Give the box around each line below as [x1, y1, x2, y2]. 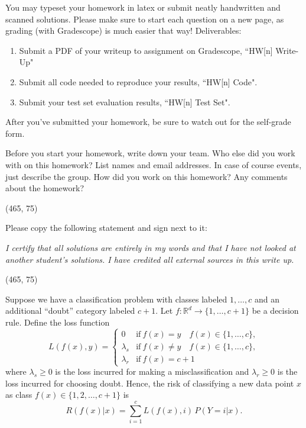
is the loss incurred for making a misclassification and [55, 365, 249, 378]
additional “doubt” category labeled [5, 304, 135, 317]
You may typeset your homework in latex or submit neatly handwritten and [5, 1, 281, 13]
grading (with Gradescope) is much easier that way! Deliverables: [5, 24, 242, 37]
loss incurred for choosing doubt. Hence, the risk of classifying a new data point [5, 376, 294, 389]
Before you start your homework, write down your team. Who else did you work [5, 147, 295, 159]
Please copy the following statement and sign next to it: [5, 221, 207, 234]
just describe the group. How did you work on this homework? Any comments [5, 170, 288, 182]
